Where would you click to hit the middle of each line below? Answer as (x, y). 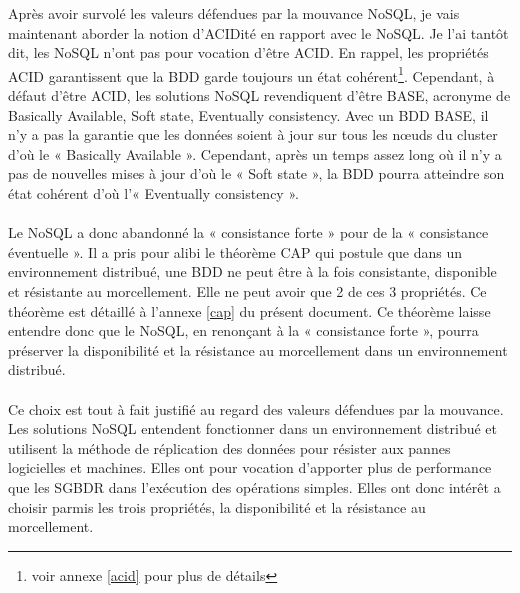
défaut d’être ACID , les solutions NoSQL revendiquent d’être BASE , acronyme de (259, 95)
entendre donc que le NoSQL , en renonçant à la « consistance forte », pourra (243, 330)
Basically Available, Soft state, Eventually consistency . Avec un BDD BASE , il (248, 114)
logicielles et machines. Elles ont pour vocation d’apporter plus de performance (250, 467)
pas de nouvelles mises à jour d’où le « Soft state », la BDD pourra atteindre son (256, 173)
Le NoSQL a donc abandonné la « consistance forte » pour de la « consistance (248, 232)
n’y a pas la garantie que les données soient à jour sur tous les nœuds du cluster (253, 134)
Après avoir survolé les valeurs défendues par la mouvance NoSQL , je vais (234, 13)
